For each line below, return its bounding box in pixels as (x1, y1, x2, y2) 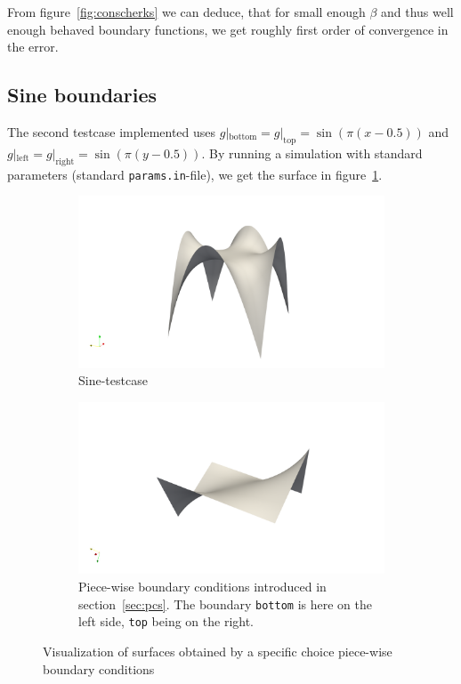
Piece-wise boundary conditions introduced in (78, 577, 327, 596)
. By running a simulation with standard (201, 143, 423, 162)
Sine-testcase (78, 371, 148, 390)
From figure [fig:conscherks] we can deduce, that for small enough (7, 3, 366, 20)
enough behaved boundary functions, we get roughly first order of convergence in (7, 20, 449, 38)
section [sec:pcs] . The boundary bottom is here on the (78, 594, 372, 613)
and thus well (380, 3, 454, 20)
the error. (7, 37, 59, 56)
